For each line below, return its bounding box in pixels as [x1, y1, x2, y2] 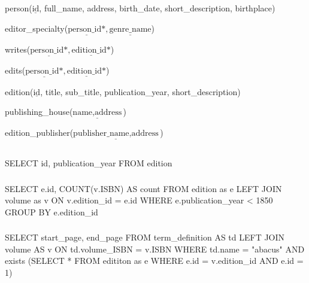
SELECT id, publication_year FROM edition [5, 157, 172, 169]
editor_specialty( [5, 22, 68, 34]
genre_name [109, 25, 152, 34]
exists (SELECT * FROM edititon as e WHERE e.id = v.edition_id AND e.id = [5, 254, 304, 267]
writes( [5, 43, 31, 56]
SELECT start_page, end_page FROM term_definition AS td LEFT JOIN [5, 231, 285, 244]
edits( [5, 64, 26, 77]
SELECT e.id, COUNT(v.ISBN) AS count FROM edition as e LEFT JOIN [5, 182, 282, 194]
